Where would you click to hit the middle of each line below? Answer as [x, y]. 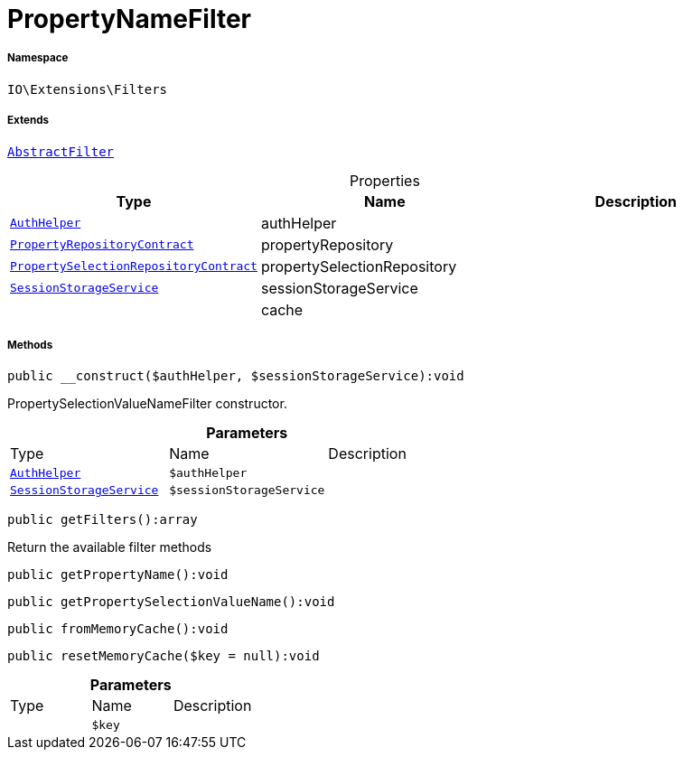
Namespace [38, 58]
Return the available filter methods [110, 547]
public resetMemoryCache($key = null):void [164, 656]
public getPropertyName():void [118, 575]
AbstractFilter [61, 151]
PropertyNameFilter [130, 19]
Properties [384, 180]
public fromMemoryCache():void [118, 629]
